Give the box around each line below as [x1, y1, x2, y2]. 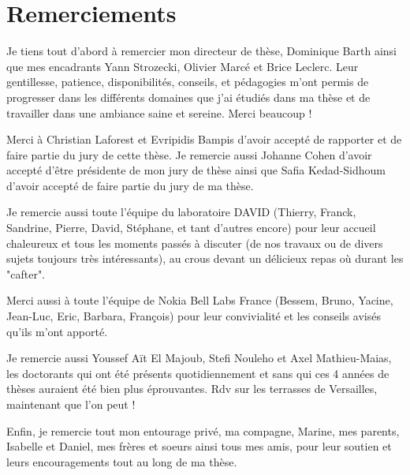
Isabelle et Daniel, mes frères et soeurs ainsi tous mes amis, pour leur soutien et [6, 438, 392, 454]
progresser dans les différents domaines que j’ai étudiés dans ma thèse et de [6, 88, 371, 105]
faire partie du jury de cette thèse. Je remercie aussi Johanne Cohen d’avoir [6, 146, 372, 163]
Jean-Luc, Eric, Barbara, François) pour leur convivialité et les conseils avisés [6, 308, 381, 324]
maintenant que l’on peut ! [6, 396, 136, 412]
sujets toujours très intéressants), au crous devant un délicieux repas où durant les [6, 250, 404, 267]
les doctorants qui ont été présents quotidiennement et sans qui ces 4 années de [6, 365, 389, 381]
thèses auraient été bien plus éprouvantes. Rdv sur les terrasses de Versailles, [6, 380, 378, 397]
